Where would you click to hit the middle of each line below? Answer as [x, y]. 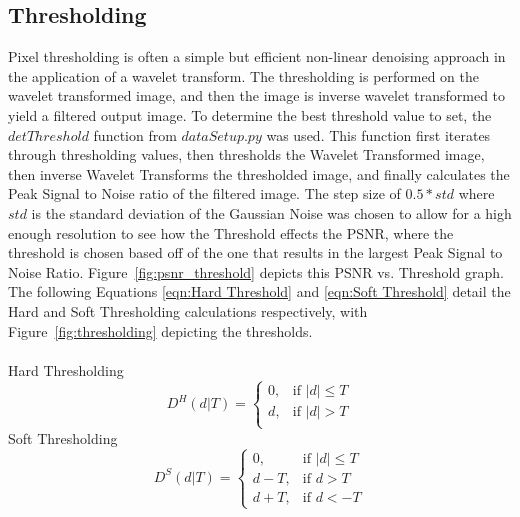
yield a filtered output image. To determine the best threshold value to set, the [250, 114]
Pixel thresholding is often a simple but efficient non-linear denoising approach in [257, 56]
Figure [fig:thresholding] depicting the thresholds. [160, 330]
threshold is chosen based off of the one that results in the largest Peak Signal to [255, 252]
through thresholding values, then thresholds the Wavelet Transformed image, [246, 154]
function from [135, 134]
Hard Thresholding [66, 369]
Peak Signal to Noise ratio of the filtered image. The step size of [204, 193]
